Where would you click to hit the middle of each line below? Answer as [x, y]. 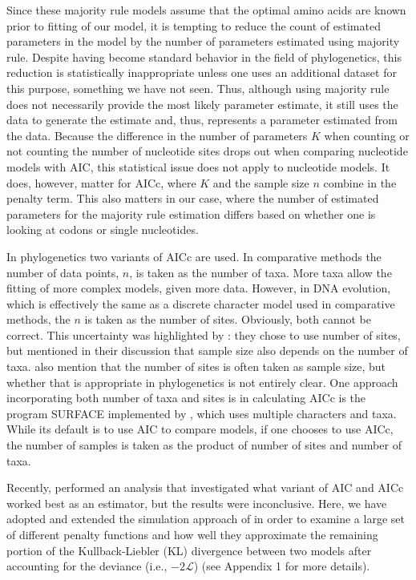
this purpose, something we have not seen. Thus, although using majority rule [198, 88]
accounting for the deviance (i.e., [87, 566]
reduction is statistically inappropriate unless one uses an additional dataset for [202, 72]
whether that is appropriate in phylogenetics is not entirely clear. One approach [202, 382]
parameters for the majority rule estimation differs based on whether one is [191, 213]
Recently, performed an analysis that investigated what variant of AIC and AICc [205, 487]
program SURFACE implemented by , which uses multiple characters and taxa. [202, 413]
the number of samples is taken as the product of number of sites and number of [204, 445]
